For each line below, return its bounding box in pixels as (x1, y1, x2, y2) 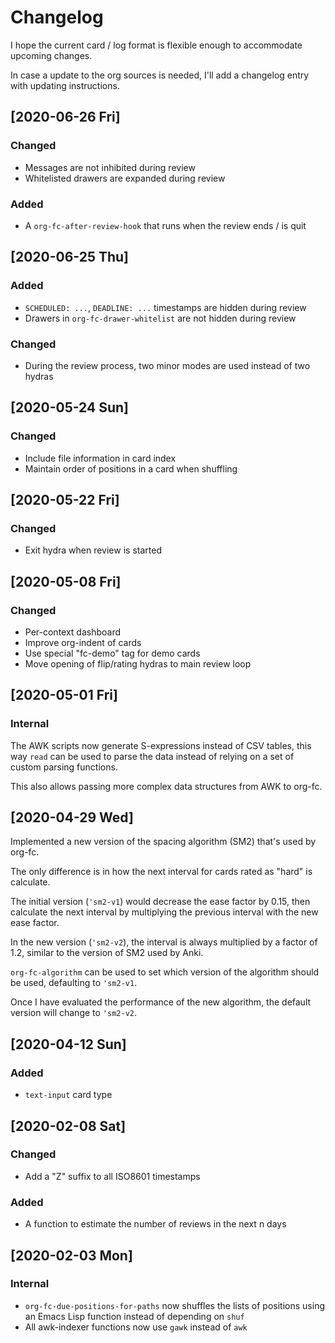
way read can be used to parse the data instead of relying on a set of (10, 750, 295, 762)
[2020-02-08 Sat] (10, 1117, 127, 1135)
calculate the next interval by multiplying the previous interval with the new (10, 906, 319, 918)
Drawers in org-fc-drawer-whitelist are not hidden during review (24, 312, 297, 324)
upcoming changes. (10, 49, 93, 61)
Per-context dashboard (24, 626, 122, 638)
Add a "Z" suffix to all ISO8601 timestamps (24, 1170, 201, 1182)
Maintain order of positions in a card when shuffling (24, 462, 238, 475)
